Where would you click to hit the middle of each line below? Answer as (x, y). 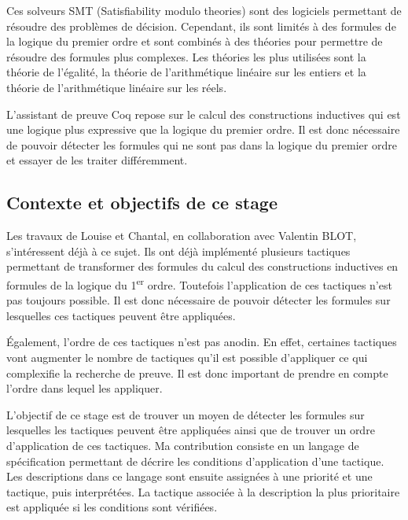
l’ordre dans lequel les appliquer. (85, 388)
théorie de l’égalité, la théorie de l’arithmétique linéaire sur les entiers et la (186, 72)
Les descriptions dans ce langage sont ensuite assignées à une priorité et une (189, 476)
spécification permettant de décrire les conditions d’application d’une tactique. (195, 461)
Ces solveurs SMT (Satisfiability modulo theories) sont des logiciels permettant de (204, 10)
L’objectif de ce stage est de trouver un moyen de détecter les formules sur (186, 414)
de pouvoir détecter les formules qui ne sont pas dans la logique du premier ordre (202, 144)
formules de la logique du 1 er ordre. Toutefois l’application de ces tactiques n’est (199, 283)
